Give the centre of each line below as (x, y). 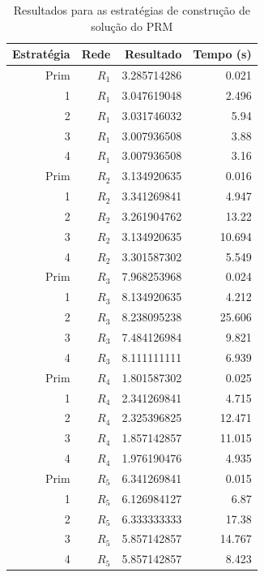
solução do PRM (132, 26)
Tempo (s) (222, 54)
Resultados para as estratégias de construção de (132, 10)
